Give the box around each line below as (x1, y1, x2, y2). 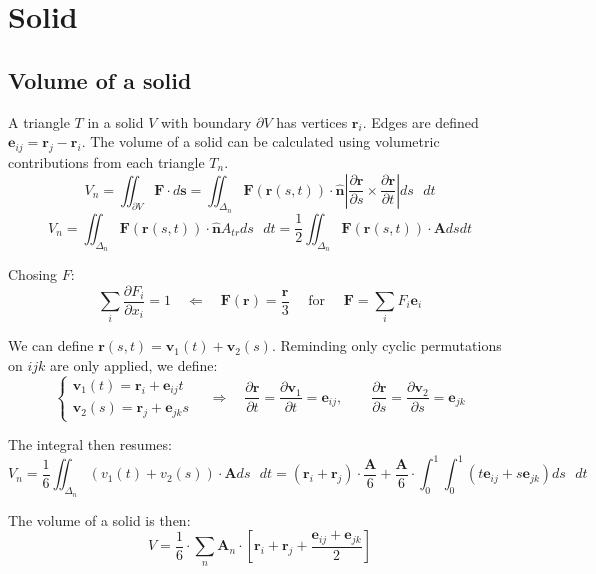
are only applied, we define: (50, 354, 218, 375)
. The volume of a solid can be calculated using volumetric (81, 131, 440, 152)
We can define (8, 335, 94, 356)
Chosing (8, 263, 58, 284)
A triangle (8, 111, 70, 132)
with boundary (160, 111, 252, 132)
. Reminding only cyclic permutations (271, 335, 502, 356)
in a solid (87, 111, 144, 132)
